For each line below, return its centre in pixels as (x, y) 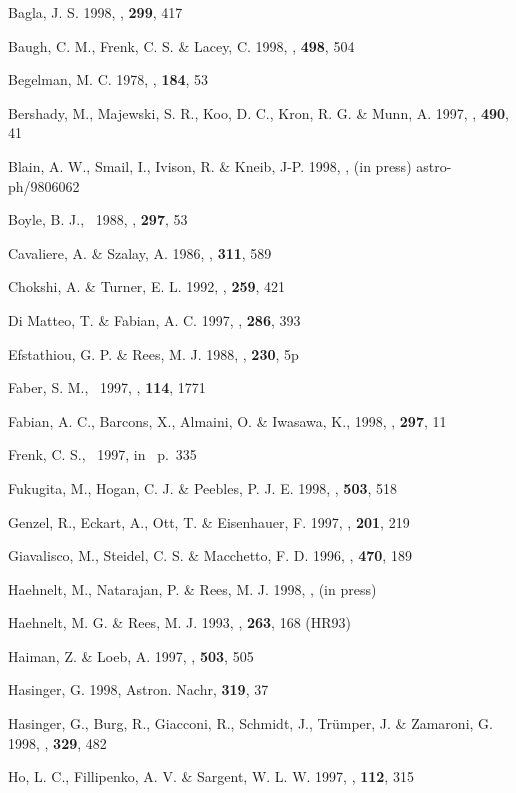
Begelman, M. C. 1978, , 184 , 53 (108, 79)
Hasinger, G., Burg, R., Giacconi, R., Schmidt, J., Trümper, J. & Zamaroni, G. (250, 723)
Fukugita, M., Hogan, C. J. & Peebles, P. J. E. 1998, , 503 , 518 (203, 487)
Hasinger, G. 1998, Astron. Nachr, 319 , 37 (138, 689)
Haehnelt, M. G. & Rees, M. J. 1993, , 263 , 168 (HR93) (180, 622)
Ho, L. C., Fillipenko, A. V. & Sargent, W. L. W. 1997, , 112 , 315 (211, 776)
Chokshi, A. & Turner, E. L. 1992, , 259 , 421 (147, 286)
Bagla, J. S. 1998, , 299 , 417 (95, 12)
